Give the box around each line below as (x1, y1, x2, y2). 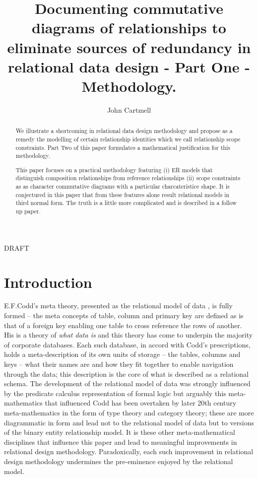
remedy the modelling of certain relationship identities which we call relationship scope (15, 135, 241, 143)
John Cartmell (107, 104, 151, 115)
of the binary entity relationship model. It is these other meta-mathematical (4, 427, 235, 437)
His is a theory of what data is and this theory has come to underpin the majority (4, 330, 253, 340)
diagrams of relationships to (32, 17, 226, 38)
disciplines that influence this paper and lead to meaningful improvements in (4, 436, 237, 447)
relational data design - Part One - (8, 56, 250, 76)
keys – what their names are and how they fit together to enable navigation (4, 359, 234, 369)
